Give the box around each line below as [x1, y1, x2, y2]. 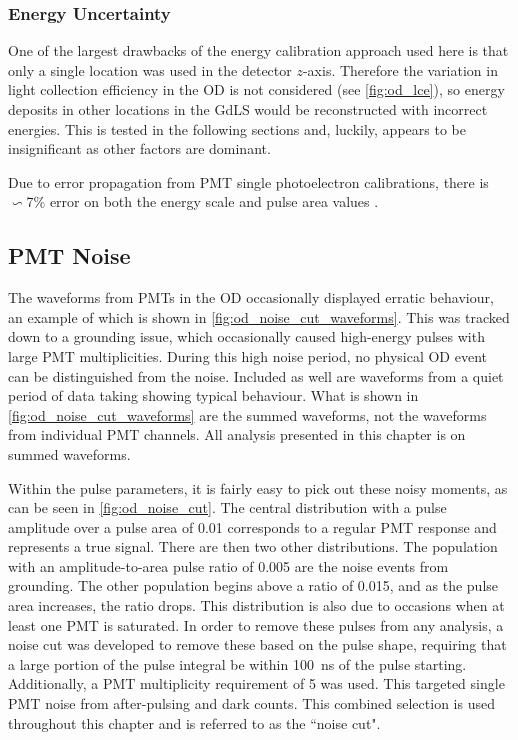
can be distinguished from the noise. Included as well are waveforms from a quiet [8, 365, 504, 386]
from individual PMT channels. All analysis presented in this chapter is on [8, 424, 466, 445]
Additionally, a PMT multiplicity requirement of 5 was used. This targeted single [8, 673, 505, 694]
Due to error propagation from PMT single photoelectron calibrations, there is [8, 171, 489, 192]
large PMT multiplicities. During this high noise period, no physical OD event [8, 345, 487, 366]
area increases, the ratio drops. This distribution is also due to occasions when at [8, 595, 505, 616]
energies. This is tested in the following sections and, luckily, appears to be [8, 118, 466, 139]
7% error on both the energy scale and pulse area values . [26, 191, 379, 212]
